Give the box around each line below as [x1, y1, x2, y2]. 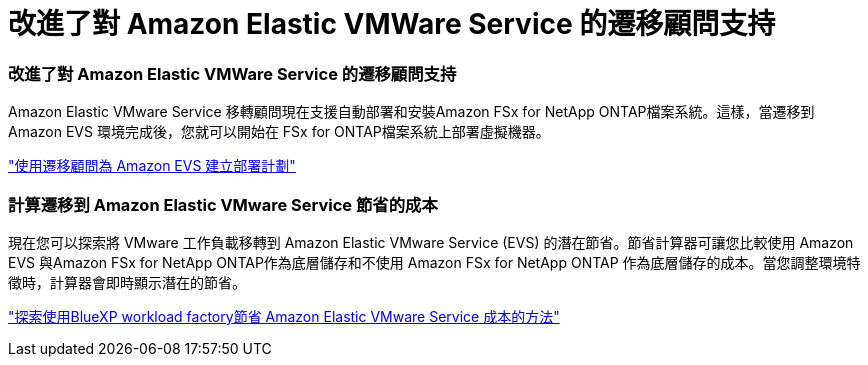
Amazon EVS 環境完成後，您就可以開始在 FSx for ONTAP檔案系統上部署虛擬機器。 [8, 123, 550, 141]
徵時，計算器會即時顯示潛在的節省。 [8, 273, 246, 291]
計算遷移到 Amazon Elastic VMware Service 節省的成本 [8, 194, 438, 215]
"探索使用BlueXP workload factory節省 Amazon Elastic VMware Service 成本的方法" [8, 307, 560, 325]
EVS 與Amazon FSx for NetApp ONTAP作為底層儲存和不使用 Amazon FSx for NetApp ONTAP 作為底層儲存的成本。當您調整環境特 [8, 253, 861, 271]
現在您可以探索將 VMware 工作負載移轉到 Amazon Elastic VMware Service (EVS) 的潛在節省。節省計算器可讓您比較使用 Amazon [8, 233, 854, 251]
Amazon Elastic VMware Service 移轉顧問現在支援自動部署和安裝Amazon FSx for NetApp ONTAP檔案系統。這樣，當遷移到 [8, 103, 815, 121]
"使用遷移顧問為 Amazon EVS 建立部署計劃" [8, 157, 296, 175]
